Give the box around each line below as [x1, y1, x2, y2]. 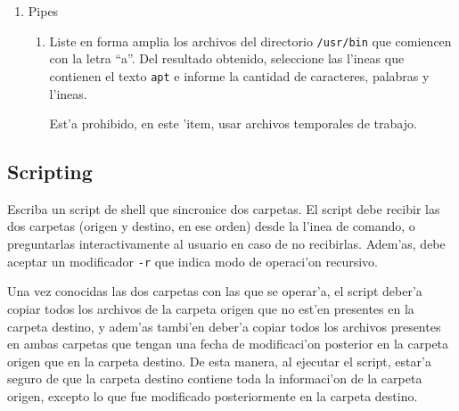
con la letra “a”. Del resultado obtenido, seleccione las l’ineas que [49, 49, 405, 68]
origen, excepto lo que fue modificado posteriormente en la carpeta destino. [7, 386, 418, 405]
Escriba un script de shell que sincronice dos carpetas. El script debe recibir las [7, 199, 440, 218]
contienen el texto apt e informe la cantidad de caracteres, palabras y [49, 66, 430, 85]
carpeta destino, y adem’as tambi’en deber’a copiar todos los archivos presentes [7, 316, 441, 335]
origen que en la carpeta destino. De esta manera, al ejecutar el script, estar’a [7, 351, 431, 370]
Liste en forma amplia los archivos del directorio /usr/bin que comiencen [49, 31, 452, 50]
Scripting [7, 158, 93, 185]
